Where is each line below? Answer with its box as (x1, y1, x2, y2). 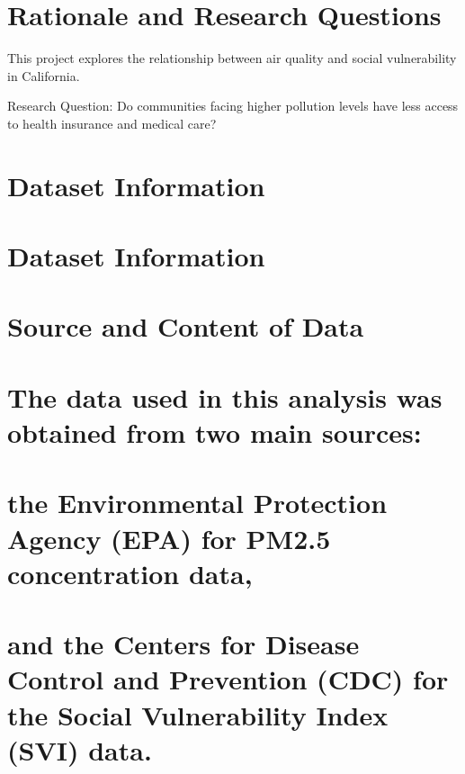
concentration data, (7, 554, 253, 591)
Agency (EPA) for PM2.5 (7, 519, 331, 556)
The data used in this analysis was (7, 378, 443, 415)
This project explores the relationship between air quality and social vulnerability (7, 49, 457, 67)
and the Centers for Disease (7, 625, 360, 662)
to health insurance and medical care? (7, 113, 217, 132)
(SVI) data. (7, 731, 152, 768)
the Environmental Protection (7, 484, 388, 521)
